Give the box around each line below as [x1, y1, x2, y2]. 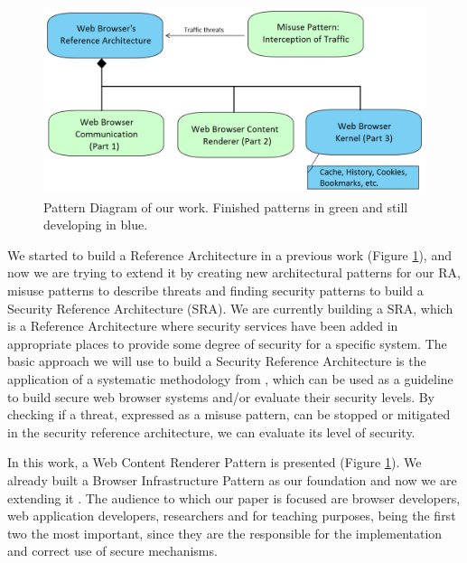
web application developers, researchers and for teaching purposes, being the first [7, 506, 456, 525]
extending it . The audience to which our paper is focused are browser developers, [7, 488, 461, 507]
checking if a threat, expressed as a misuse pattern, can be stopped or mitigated [7, 405, 451, 424]
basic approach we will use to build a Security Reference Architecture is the [7, 352, 426, 371]
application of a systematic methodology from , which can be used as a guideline [7, 369, 453, 388]
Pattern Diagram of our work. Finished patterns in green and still [43, 197, 408, 216]
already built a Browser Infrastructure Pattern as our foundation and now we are [7, 470, 457, 489]
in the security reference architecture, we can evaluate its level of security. [7, 422, 416, 441]
